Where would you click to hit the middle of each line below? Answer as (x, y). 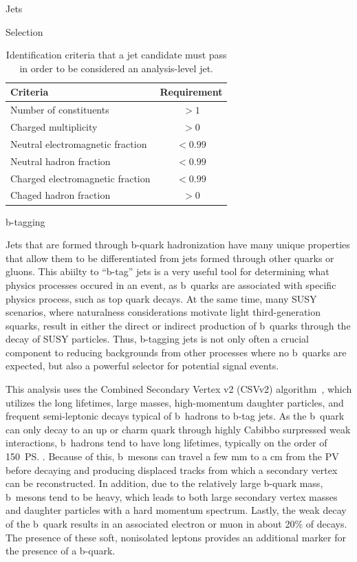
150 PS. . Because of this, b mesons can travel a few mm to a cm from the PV (172, 456)
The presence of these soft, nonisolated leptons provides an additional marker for (176, 537)
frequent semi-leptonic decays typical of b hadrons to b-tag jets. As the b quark (175, 416)
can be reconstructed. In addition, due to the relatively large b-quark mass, (164, 483)
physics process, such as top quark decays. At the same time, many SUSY (161, 298)
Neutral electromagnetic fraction (79, 143)
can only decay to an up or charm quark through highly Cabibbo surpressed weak (178, 429)
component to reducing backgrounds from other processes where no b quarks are (176, 352)
